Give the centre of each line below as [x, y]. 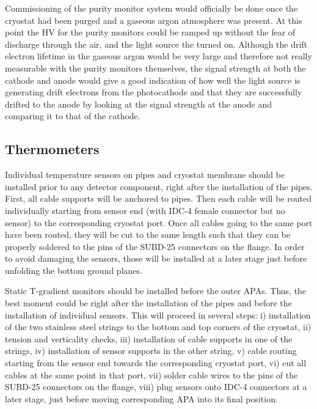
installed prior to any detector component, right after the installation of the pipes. [159, 186]
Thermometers [52, 149]
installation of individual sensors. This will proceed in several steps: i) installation [158, 315]
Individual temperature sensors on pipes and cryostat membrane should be [145, 175]
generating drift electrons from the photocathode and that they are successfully [154, 92]
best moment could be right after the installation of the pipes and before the [148, 303]
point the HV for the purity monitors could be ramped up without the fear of [150, 32]
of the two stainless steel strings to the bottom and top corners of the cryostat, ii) [158, 327]
